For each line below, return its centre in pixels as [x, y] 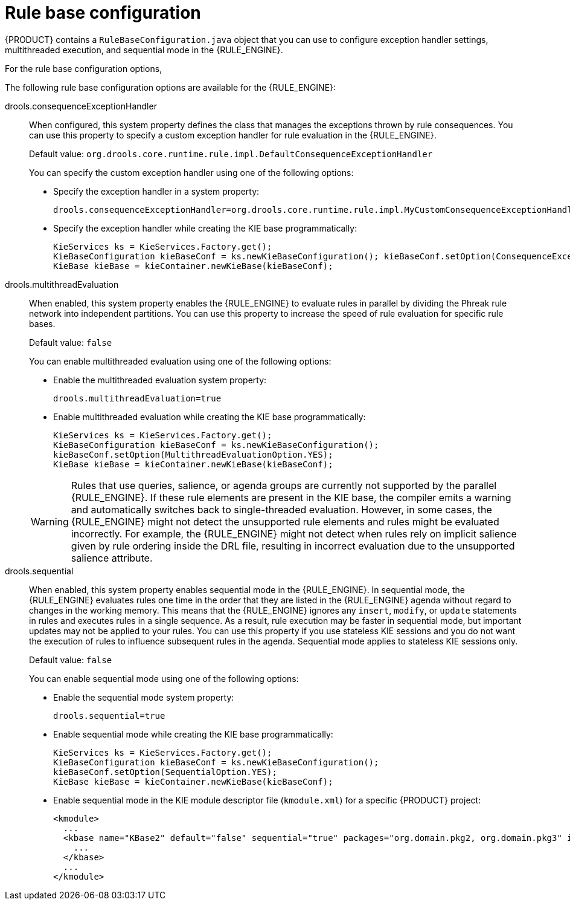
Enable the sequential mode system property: [144, 697]
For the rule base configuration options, [84, 68]
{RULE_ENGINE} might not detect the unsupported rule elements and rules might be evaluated [285, 521]
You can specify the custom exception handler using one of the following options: [191, 172]
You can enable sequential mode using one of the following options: [164, 678]
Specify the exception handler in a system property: [156, 191]
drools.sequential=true [109, 715]
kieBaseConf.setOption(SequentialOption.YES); [165, 772]
